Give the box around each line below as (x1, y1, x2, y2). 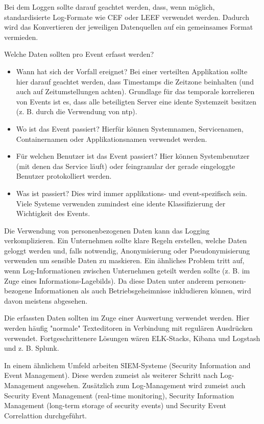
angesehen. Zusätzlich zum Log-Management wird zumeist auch (46, 380, 246, 390)
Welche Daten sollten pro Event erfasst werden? (4, 49, 154, 59)
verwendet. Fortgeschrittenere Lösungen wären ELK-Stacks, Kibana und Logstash (4, 332, 260, 343)
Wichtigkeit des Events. (16, 208, 90, 219)
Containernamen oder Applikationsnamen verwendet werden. (16, 133, 207, 144)
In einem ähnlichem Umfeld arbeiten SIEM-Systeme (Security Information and (4, 359, 251, 370)
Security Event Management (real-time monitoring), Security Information (4, 390, 234, 400)
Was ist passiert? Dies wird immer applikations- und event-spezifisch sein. (16, 187, 247, 198)
